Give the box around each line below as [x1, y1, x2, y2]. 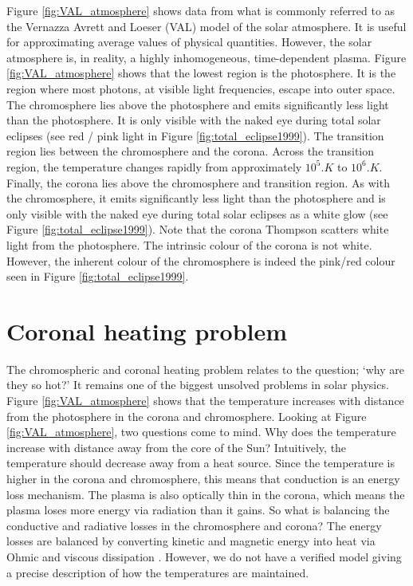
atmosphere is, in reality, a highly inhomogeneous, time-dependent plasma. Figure [6, 49, 407, 65]
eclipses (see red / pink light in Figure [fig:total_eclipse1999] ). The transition [6, 127, 384, 144]
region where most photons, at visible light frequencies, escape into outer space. [6, 80, 395, 96]
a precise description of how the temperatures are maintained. [6, 564, 309, 580]
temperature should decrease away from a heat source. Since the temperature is [6, 454, 395, 471]
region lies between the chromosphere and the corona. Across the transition [6, 143, 375, 159]
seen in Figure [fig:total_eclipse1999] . [6, 268, 189, 285]
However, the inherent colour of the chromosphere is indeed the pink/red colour [6, 252, 395, 269]
